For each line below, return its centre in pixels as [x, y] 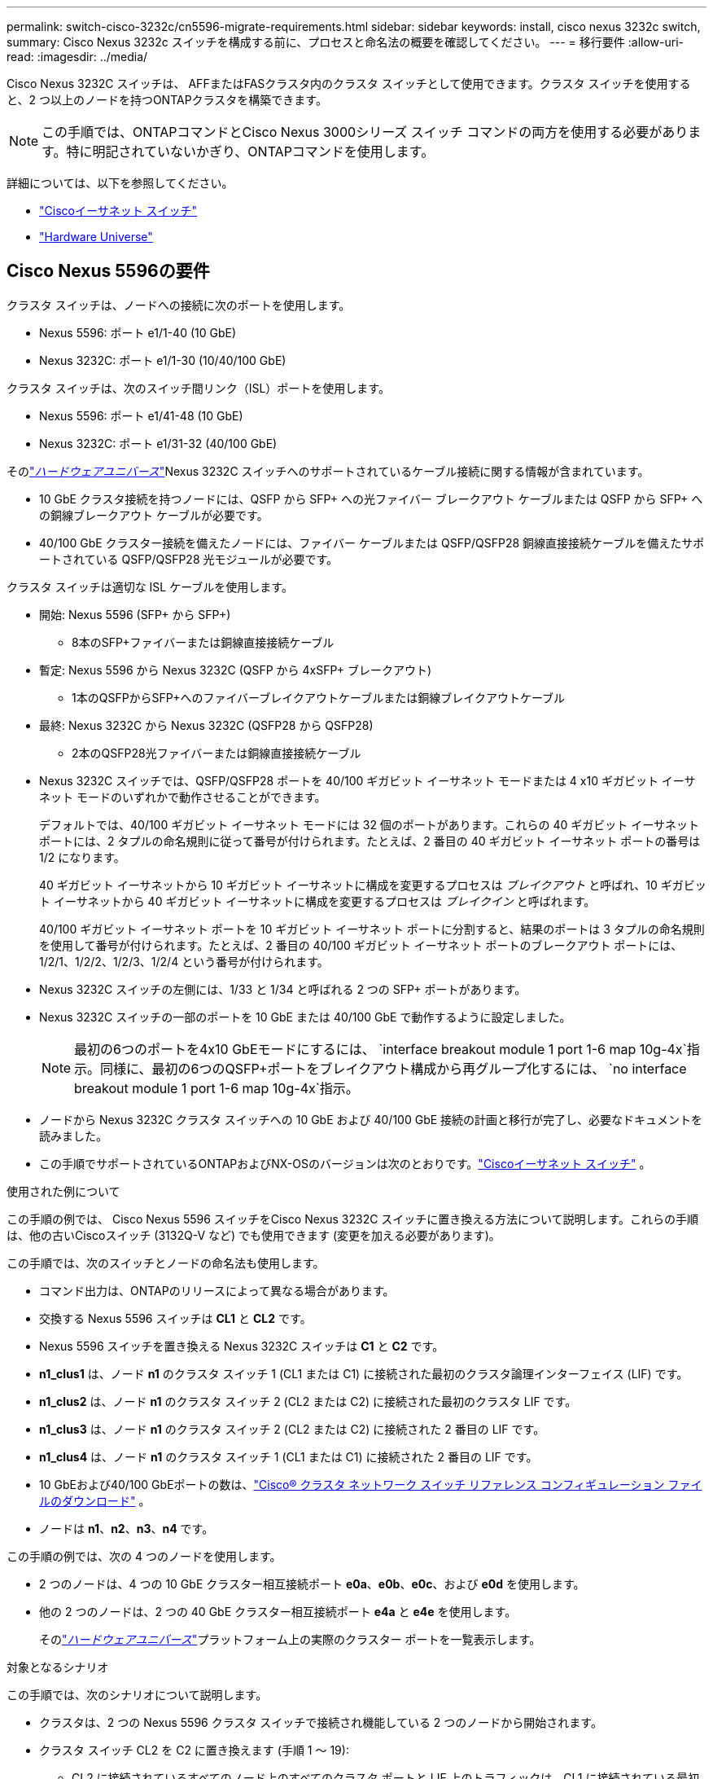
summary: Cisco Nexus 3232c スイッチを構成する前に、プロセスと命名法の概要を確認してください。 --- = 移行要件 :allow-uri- [345, 42]
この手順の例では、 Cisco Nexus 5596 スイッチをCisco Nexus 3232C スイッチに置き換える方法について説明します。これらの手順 [353, 1219]
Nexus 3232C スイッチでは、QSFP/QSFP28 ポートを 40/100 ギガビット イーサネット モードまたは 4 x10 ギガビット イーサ [367, 780]
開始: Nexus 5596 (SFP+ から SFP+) [135, 614]
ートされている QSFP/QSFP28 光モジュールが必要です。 [189, 559]
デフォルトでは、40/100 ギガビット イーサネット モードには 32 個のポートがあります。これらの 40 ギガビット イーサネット [369, 824]
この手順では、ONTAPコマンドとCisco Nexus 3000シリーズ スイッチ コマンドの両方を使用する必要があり [365, 132]
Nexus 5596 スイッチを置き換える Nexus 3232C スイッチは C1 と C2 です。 [242, 1346]
